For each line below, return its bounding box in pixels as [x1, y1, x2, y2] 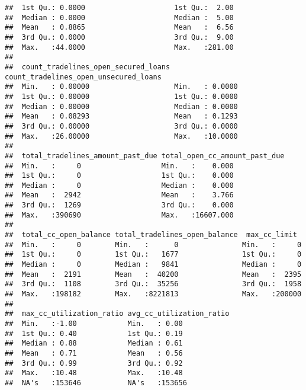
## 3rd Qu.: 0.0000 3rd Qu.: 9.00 [5, 33, 234, 41]
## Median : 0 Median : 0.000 [5, 181, 234, 190]
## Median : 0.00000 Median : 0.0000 [5, 102, 238, 111]
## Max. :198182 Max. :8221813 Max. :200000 [5, 290, 302, 299]
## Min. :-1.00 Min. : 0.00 [5, 319, 183, 328]
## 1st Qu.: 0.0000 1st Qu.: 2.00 [5, 4, 234, 12]
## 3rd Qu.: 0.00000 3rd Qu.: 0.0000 [5, 122, 238, 130]
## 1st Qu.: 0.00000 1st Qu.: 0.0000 [5, 92, 238, 101]
